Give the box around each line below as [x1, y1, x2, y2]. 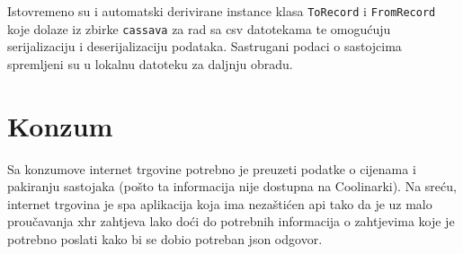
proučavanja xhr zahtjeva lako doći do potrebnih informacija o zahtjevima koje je [7, 212, 455, 231]
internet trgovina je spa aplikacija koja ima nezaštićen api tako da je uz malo [7, 194, 432, 213]
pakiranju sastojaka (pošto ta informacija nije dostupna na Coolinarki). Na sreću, [7, 177, 457, 196]
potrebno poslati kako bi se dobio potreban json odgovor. [7, 230, 323, 248]
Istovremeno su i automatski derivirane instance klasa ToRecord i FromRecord [7, 2, 436, 20]
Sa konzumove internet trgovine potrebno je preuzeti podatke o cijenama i [7, 159, 416, 178]
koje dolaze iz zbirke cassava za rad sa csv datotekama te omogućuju [7, 19, 391, 38]
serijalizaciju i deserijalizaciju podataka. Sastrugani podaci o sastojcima [7, 37, 402, 56]
